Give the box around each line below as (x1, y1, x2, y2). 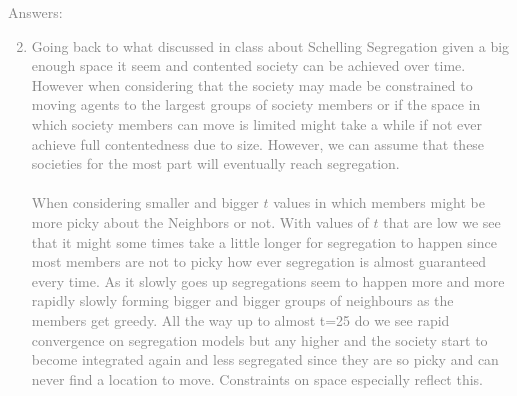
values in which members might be (273, 192, 485, 213)
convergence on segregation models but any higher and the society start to (31, 329, 488, 350)
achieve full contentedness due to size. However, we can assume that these (31, 133, 485, 154)
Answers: (8, 2, 63, 22)
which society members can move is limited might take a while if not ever (31, 113, 482, 134)
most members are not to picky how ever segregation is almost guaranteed (31, 251, 487, 272)
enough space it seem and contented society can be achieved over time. (31, 55, 466, 76)
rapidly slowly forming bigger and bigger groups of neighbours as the (31, 290, 454, 311)
